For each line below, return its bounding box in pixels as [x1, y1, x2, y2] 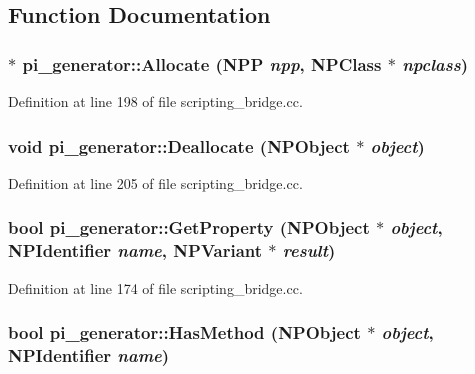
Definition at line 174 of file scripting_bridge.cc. [8, 277, 303, 298]
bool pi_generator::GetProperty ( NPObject [8, 215, 370, 240]
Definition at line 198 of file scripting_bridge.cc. [8, 91, 303, 111]
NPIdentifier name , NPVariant [8, 238, 263, 263]
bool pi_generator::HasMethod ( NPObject [8, 320, 361, 345]
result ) [282, 238, 336, 263]
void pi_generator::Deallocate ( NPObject [8, 133, 350, 158]
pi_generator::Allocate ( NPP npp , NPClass [22, 51, 382, 76]
